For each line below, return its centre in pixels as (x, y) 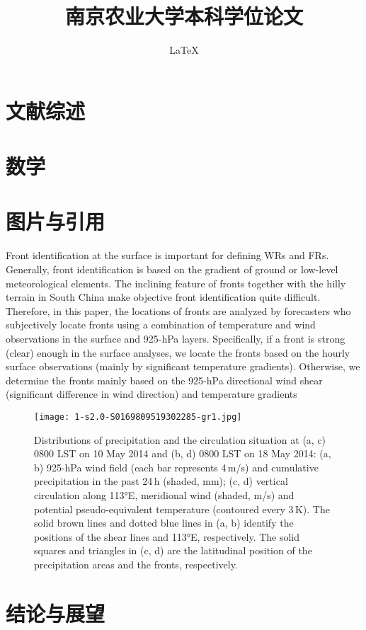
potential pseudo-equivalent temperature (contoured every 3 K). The (182, 509)
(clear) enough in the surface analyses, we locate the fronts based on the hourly (178, 352)
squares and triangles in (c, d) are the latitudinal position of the (173, 550)
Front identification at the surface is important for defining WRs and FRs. (167, 255)
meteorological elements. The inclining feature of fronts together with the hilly (176, 283)
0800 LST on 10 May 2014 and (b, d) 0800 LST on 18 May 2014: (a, (183, 453)
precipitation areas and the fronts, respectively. (136, 564)
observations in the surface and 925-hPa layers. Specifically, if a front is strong (176, 338)
